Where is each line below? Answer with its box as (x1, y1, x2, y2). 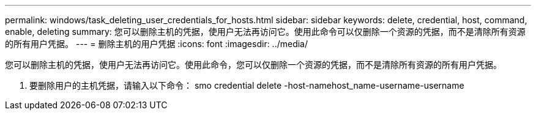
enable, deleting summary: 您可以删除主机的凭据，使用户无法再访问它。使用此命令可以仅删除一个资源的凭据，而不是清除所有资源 (5, 26, 526, 37)
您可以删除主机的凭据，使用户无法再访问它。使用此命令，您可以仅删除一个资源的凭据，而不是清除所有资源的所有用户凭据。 (5, 59, 502, 70)
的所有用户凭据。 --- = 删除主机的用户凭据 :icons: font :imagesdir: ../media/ (5, 39, 308, 49)
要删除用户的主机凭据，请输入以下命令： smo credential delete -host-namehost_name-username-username (29, 80, 464, 91)
